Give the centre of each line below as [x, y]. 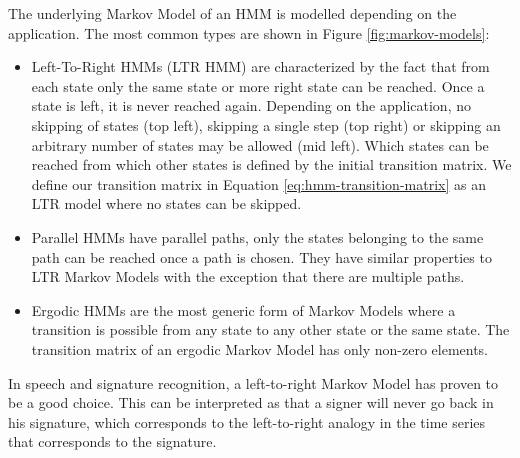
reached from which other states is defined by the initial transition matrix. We [271, 164]
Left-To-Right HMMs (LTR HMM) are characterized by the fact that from [260, 66]
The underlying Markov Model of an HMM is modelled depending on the [232, 13]
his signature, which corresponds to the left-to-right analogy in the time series [247, 421]
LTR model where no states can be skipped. [166, 203]
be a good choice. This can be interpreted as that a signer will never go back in [251, 402]
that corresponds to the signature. [112, 441]
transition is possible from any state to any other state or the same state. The [270, 329]
